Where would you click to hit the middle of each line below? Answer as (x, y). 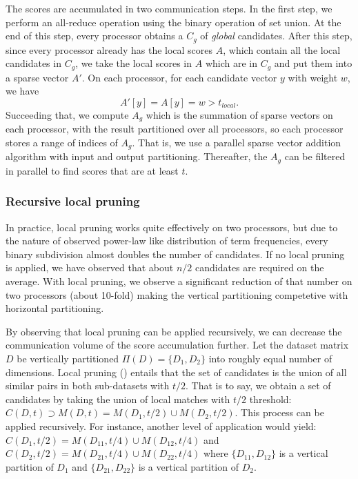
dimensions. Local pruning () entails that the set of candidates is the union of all (176, 372)
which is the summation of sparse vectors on (239, 114)
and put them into (313, 63)
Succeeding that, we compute (67, 114)
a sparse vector (37, 77)
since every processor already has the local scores (109, 49)
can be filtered (315, 156)
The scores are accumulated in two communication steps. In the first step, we (169, 8)
